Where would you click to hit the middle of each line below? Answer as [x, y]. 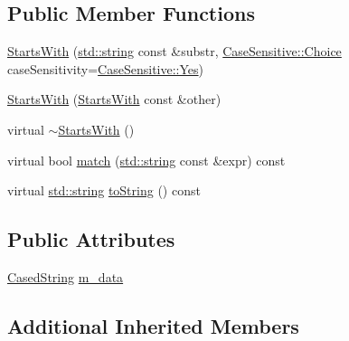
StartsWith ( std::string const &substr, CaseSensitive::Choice [174, 51]
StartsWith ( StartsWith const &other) [114, 99]
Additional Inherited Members [153, 325]
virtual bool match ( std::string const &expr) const [146, 160]
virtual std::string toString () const [104, 190]
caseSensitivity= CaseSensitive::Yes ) [106, 68]
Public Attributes [91, 239]
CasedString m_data [66, 276]
